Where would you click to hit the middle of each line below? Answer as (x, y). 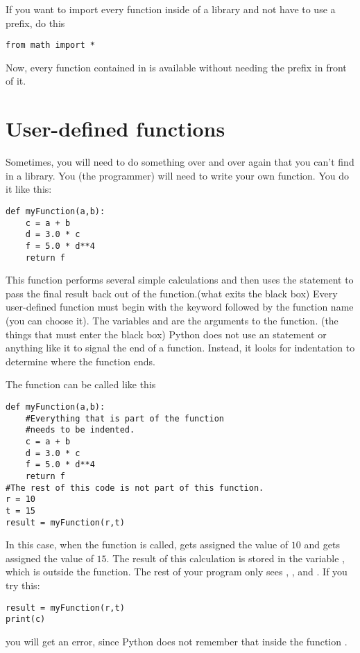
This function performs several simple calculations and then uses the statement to (180, 280)
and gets (322, 545)
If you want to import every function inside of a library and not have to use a (171, 9)
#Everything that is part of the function (125, 418)
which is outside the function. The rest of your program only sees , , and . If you (177, 572)
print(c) (26, 619)
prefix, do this (35, 23)
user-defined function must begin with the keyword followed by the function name (180, 307)
